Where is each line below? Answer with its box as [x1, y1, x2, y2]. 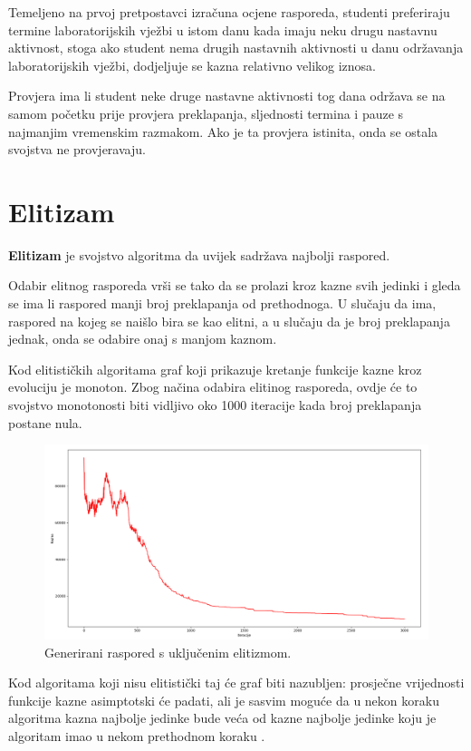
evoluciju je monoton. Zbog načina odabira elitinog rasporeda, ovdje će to [8, 377, 418, 396]
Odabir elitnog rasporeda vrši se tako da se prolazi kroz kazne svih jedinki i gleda [8, 276, 461, 295]
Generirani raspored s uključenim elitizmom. [44, 642, 292, 661]
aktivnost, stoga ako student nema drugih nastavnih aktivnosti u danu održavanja [8, 38, 464, 57]
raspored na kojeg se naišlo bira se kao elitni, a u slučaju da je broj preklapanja [8, 311, 450, 330]
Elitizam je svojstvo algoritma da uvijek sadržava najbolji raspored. [8, 245, 390, 264]
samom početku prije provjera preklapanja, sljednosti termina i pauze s [8, 103, 404, 122]
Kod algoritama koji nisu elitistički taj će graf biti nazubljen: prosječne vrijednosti [8, 673, 465, 692]
